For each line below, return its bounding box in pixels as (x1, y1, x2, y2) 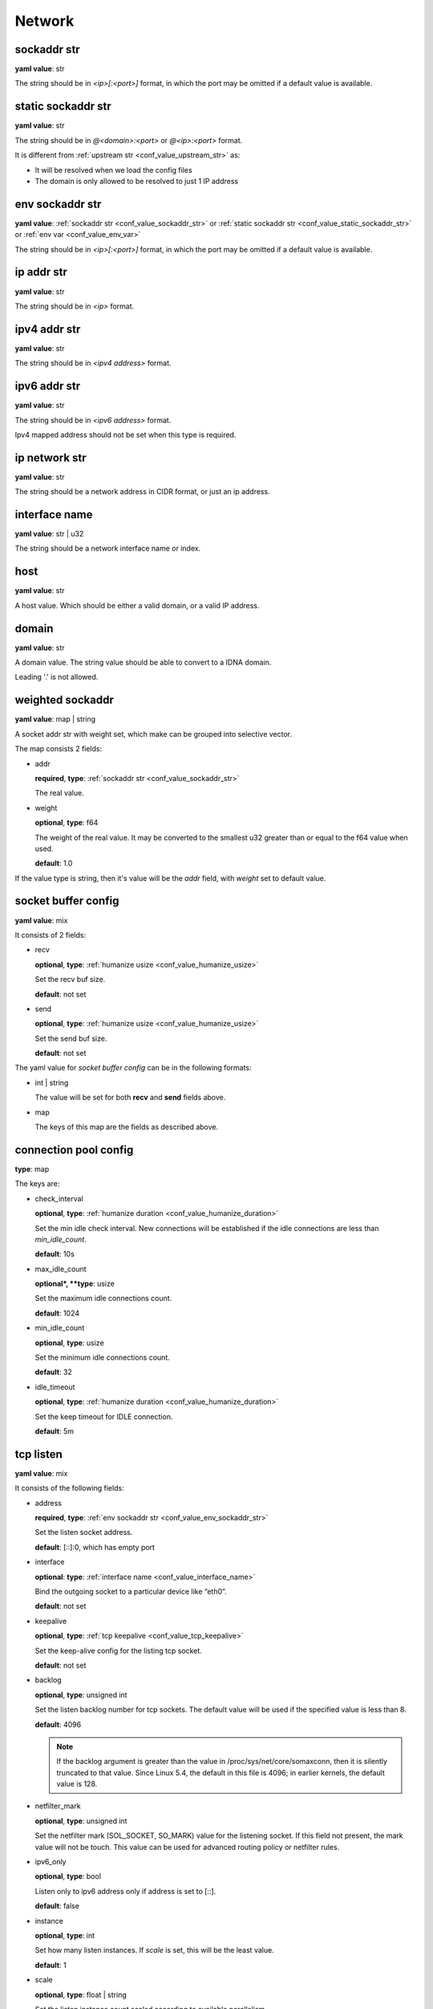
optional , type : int (34, 1931, 95, 1940)
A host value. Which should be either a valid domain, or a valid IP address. (14, 600, 260, 610)
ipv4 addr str (14, 322, 81, 336)
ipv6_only (34, 1857, 67, 1867)
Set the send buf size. (34, 1033, 107, 1043)
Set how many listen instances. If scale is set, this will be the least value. (34, 1946, 274, 1955)
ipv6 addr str (14, 379, 80, 393)
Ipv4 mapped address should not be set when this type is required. (14, 430, 237, 440)
